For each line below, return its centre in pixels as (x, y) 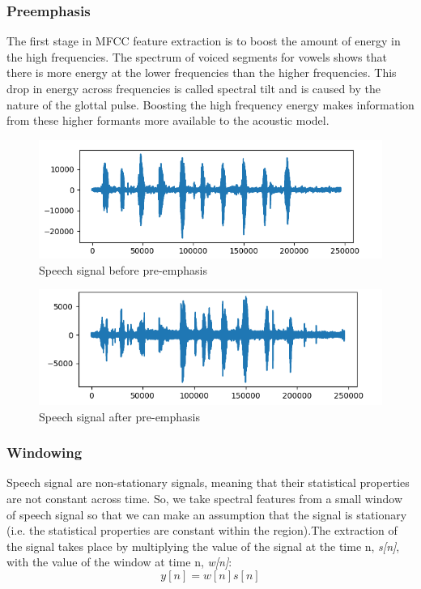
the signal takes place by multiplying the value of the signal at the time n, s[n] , (203, 546)
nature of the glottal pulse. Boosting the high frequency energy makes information (210, 104)
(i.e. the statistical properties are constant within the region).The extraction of (202, 530)
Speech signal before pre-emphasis (123, 269)
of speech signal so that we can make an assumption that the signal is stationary (207, 514)
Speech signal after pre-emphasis (120, 416)
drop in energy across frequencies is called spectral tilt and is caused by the (193, 88)
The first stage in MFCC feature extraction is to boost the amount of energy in (204, 41)
